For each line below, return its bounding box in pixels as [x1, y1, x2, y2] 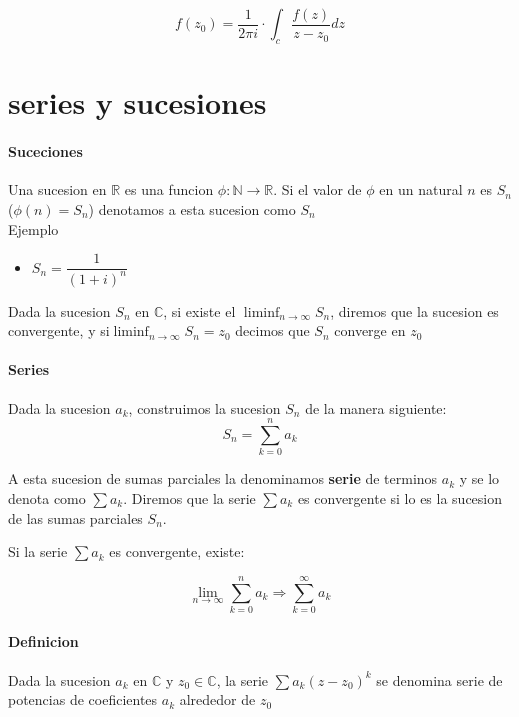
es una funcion [124, 179, 214, 200]
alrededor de [179, 689, 256, 710]
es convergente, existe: [109, 541, 245, 562]
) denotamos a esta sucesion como [88, 199, 296, 220]
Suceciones [8, 141, 83, 162]
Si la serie [8, 541, 68, 562]
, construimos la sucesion [128, 397, 281, 418]
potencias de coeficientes [8, 689, 158, 710]
